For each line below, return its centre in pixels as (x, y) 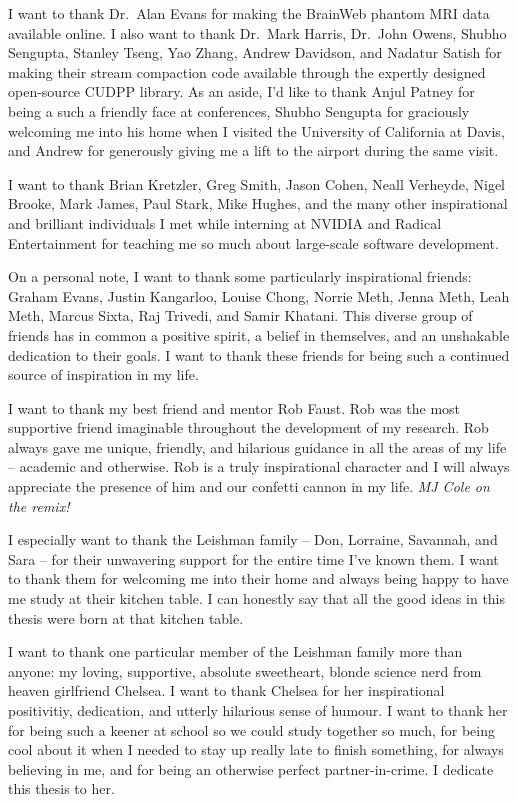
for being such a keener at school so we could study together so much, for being (252, 729)
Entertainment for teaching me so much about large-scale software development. (253, 242)
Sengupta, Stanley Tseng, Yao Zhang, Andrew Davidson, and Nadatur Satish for (255, 52)
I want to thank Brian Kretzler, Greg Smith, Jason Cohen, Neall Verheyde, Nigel (256, 183)
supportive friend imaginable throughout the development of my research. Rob (248, 427)
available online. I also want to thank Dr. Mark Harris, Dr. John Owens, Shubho (257, 32)
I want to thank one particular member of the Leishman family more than (235, 651)
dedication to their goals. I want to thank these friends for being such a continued (259, 354)
